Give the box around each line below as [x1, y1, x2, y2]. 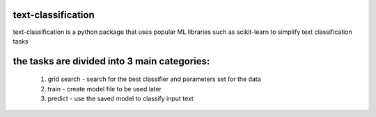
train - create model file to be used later [47, 84, 162, 93]
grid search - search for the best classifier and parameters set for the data [47, 75, 261, 83]
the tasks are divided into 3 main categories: [13, 55, 210, 67]
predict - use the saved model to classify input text [47, 94, 194, 103]
